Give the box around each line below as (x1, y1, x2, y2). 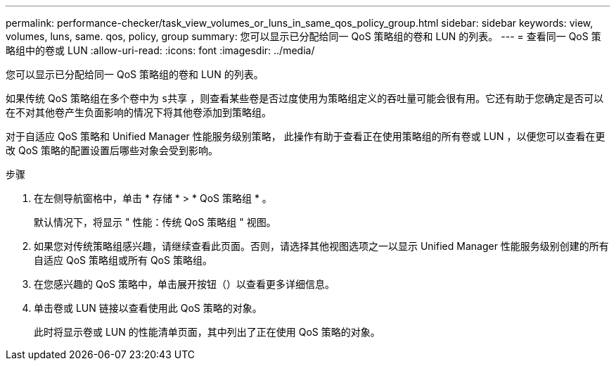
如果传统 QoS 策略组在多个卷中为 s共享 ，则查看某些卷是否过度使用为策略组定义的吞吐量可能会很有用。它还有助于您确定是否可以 (6, 92, 604, 104)
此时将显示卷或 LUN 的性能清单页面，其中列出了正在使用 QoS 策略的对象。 (34, 326, 380, 338)
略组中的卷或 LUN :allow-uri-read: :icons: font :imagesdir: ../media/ (6, 44, 315, 56)
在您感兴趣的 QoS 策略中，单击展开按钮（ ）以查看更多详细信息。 (34, 278, 335, 290)
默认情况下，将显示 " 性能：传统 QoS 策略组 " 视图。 (34, 216, 276, 228)
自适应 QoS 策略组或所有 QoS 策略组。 (34, 254, 212, 266)
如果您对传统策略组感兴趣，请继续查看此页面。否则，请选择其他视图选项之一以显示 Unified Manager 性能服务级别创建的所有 (34, 240, 609, 252)
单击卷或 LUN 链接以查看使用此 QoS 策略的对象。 (34, 302, 262, 314)
